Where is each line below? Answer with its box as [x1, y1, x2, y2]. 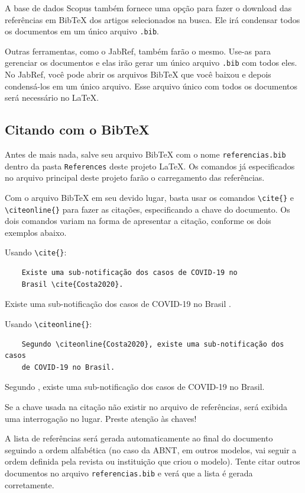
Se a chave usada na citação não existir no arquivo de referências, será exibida [5, 400, 288, 412]
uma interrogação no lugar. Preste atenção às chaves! [5, 412, 197, 424]
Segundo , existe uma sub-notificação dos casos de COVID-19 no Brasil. [5, 380, 265, 393]
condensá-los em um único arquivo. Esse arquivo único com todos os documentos [5, 79, 298, 92]
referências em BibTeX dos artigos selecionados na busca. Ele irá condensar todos [5, 13, 300, 25]
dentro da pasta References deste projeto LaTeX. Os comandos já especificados [5, 159, 295, 172]
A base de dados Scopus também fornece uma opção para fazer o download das [5, 2, 292, 14]
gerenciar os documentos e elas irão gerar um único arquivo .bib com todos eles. [5, 56, 297, 69]
